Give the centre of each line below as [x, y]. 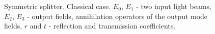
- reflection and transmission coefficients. [112, 26]
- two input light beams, [174, 6]
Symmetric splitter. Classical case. [58, 6]
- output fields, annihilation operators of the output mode [117, 16]
